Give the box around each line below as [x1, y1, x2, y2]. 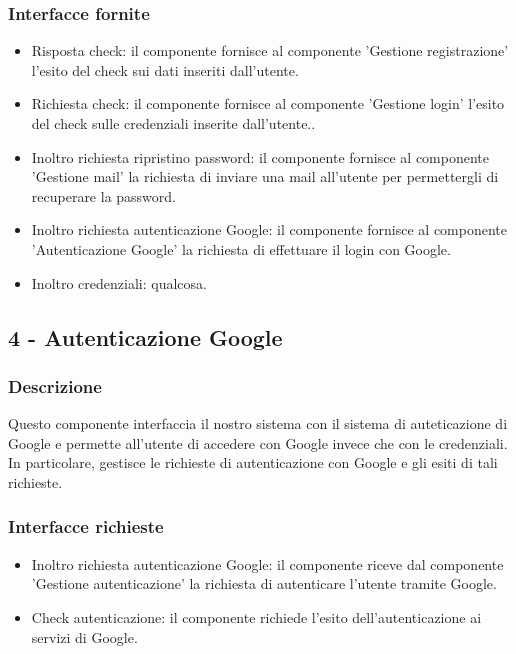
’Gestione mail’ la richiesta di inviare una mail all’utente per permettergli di [31, 166, 499, 187]
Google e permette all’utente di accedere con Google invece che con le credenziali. [8, 432, 508, 453]
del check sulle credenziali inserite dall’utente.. [31, 113, 316, 133]
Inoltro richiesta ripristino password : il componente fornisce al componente [31, 146, 489, 167]
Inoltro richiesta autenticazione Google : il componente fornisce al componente [31, 219, 507, 240]
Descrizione [8, 373, 102, 398]
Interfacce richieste [8, 514, 164, 539]
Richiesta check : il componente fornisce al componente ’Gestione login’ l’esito [31, 93, 505, 114]
